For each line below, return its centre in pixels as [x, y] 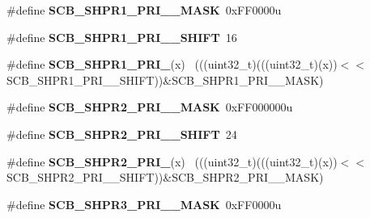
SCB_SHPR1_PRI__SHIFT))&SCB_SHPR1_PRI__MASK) [165, 80]
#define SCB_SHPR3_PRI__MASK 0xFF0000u [144, 204]
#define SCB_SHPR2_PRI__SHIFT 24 [122, 134]
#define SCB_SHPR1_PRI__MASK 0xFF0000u [144, 10]
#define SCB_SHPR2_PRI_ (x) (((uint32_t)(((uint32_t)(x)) [172, 161]
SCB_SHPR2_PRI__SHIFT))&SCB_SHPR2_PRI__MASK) [165, 177]
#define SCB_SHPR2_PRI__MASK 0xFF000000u [150, 107]
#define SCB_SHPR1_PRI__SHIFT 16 [122, 37]
